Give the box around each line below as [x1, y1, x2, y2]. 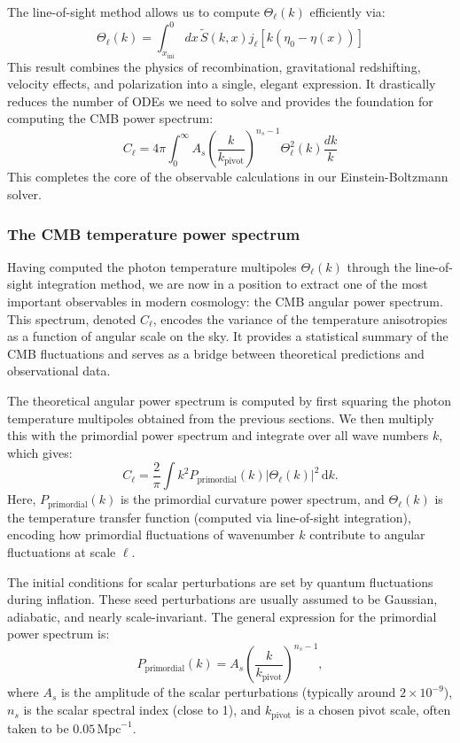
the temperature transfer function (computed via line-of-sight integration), [7, 507, 411, 526]
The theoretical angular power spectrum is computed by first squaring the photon [7, 391, 452, 409]
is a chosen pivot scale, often [295, 700, 451, 719]
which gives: [7, 443, 73, 461]
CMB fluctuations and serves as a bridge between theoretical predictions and [7, 344, 425, 362]
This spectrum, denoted [7, 309, 136, 328]
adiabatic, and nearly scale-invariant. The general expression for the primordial [7, 607, 437, 625]
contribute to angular [309, 525, 425, 544]
